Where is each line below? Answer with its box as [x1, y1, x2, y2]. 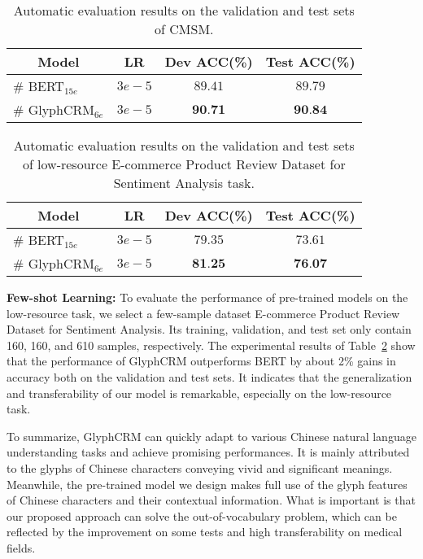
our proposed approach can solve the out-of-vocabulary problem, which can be [7, 507, 397, 524]
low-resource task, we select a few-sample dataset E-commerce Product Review [7, 304, 400, 321]
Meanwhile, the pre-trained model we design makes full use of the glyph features [7, 475, 408, 492]
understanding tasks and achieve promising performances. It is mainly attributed [7, 443, 410, 461]
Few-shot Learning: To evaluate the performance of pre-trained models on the [7, 289, 408, 305]
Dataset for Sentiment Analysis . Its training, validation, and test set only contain [7, 321, 412, 338]
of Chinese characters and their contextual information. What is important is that [7, 491, 416, 509]
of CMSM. [155, 20, 214, 38]
